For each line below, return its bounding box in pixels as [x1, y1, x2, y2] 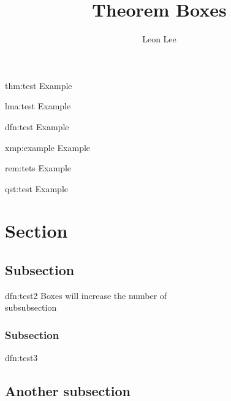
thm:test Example [5, 79, 72, 91]
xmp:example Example [5, 141, 91, 154]
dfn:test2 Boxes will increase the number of [5, 289, 167, 302]
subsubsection [5, 301, 57, 314]
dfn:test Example [5, 120, 69, 133]
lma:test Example [5, 99, 71, 112]
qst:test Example [5, 182, 69, 195]
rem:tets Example [5, 162, 72, 174]
